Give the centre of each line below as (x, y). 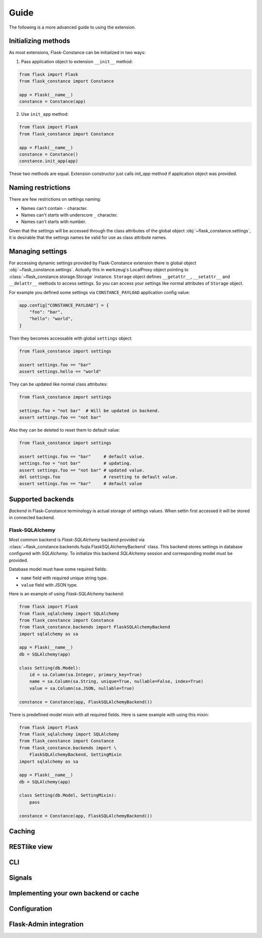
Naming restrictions (40, 188)
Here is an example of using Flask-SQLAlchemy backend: (66, 594)
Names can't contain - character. (54, 208)
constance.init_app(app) (49, 161)
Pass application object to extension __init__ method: (77, 61)
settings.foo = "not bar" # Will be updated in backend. (90, 410)
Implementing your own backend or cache (74, 894)
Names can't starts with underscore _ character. (70, 215)
